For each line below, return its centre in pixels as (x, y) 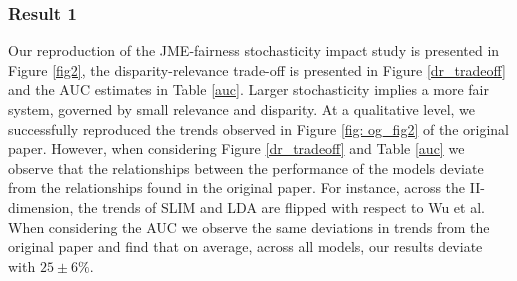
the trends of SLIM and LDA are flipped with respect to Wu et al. (281, 206)
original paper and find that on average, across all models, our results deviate (245, 246)
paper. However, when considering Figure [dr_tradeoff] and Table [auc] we (236, 148)
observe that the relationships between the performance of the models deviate (246, 167)
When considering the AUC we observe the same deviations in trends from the (249, 226)
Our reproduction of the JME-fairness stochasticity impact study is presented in (254, 50)
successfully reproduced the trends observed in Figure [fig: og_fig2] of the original (258, 128)
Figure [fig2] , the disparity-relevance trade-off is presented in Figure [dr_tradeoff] (257, 69)
